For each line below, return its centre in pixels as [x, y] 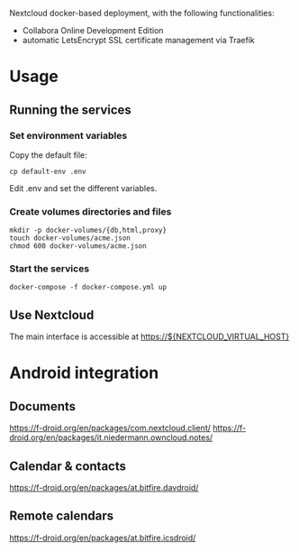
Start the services [50, 269]
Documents [43, 406]
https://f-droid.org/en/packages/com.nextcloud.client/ [110, 428]
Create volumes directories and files [91, 211]
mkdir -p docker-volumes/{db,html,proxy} [88, 230]
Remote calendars [62, 516]
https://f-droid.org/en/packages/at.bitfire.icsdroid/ [103, 538]
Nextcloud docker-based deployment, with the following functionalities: [142, 13]
